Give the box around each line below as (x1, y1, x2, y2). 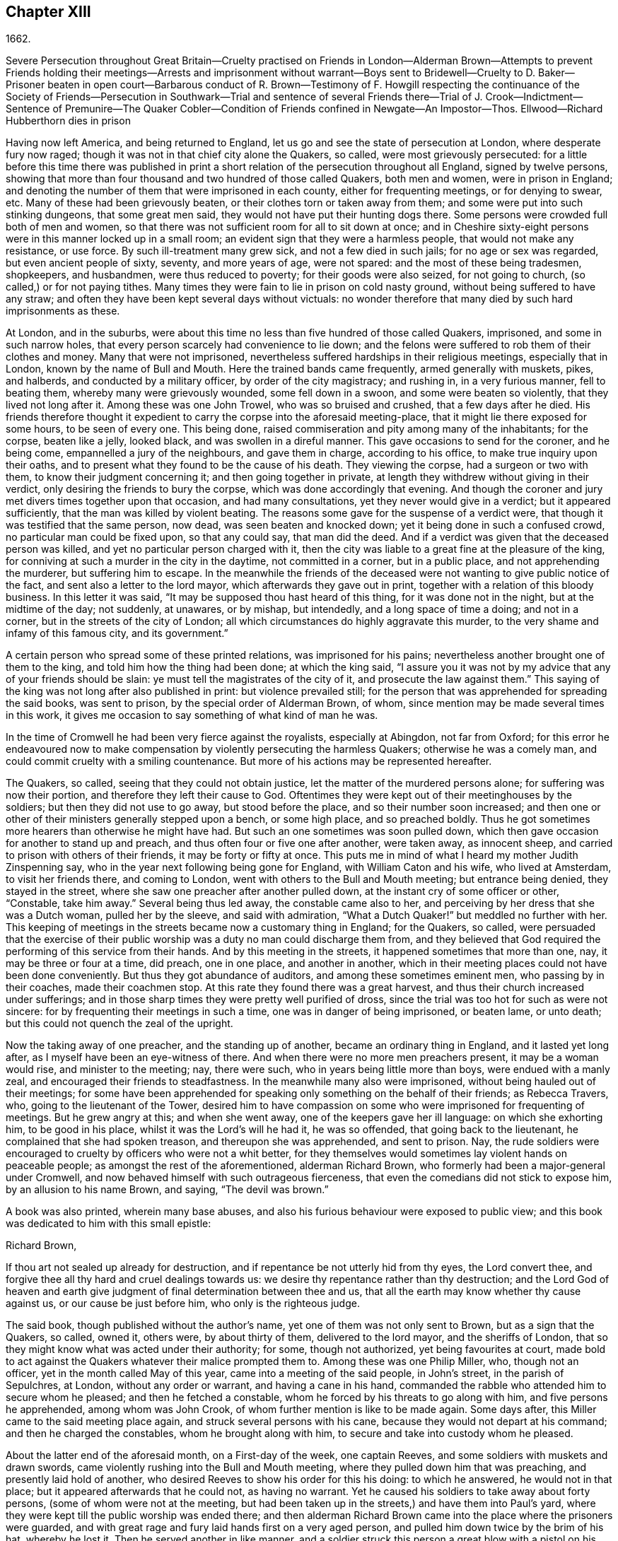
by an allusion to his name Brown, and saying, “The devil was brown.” (6, 1183, 329, 1196)
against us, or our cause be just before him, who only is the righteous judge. (6, 1297, 360, 1310)
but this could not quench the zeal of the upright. (6, 1017, 233, 1030)
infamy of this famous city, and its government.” (6, 627, 228, 640)
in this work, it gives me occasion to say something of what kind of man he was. (6, 709, 378, 722)
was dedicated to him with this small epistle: (6, 1217, 211, 1230)
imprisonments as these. (6, 305, 120, 317)
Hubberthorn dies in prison (6, 115, 131, 127)
